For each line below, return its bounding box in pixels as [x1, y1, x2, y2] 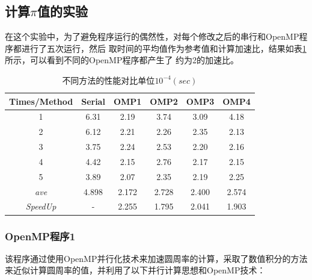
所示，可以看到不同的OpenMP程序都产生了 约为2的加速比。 [5, 54, 239, 66]
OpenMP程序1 [5, 228, 76, 243]
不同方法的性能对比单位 [62, 73, 155, 86]
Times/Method [9, 95, 73, 107]
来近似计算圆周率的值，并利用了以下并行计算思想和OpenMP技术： [5, 264, 266, 276]
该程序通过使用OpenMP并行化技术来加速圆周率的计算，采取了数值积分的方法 [5, 252, 308, 264]
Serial [81, 95, 105, 107]
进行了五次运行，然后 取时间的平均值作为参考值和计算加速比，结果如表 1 [21, 42, 307, 54]
